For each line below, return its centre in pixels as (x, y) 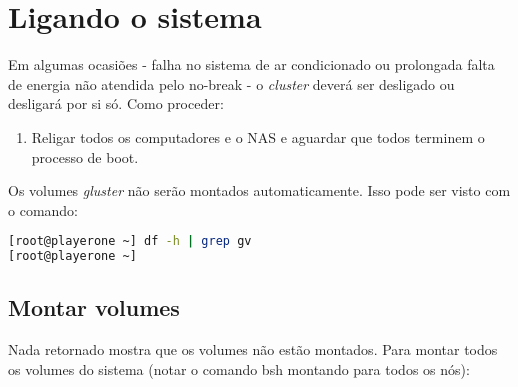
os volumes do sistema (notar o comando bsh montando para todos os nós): (239, 368)
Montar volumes (94, 307)
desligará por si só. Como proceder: (116, 103)
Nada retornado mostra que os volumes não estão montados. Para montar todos (253, 349)
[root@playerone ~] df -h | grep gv (130, 241)
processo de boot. (85, 156)
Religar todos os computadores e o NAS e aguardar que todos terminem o (258, 136)
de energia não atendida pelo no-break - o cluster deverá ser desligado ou (231, 83)
